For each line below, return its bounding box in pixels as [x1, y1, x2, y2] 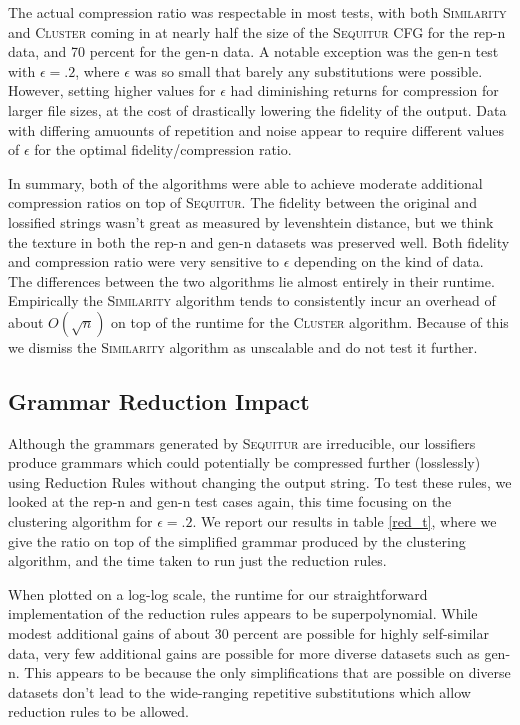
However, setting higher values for [8, 80, 216, 101]
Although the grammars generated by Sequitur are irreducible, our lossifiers [8, 432, 476, 453]
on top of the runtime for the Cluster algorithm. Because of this [111, 311, 509, 332]
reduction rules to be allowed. [8, 701, 189, 722]
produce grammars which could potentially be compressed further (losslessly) [8, 452, 481, 473]
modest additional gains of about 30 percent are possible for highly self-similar [8, 623, 489, 644]
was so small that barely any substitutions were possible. [134, 60, 483, 81]
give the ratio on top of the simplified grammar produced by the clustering [8, 530, 466, 551]
